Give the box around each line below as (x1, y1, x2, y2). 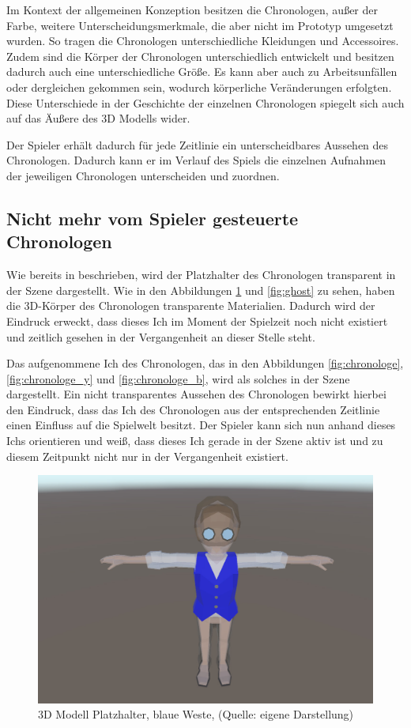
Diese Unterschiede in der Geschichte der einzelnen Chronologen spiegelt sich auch (6, 94, 405, 111)
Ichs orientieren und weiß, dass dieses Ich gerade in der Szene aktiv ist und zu (6, 432, 383, 449)
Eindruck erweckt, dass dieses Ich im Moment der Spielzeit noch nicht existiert (6, 312, 388, 329)
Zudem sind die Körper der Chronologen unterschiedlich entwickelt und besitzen (6, 47, 394, 64)
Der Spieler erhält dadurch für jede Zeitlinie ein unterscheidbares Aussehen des (6, 136, 389, 153)
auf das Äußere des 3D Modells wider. (6, 110, 190, 126)
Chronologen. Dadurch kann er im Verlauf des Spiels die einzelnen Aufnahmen (6, 152, 386, 168)
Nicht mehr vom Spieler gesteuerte (6, 206, 299, 230)
